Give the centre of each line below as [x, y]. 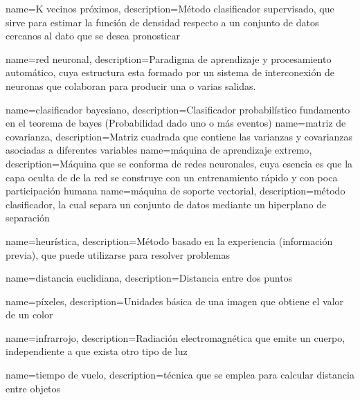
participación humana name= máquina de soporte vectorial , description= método [175, 191]
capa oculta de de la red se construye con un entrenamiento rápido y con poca [172, 177]
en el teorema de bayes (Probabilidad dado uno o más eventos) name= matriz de [176, 123]
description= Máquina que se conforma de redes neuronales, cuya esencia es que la [179, 163]
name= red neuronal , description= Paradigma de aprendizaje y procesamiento [169, 58]
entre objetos [33, 388]
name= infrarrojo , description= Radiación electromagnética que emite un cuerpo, [175, 337]
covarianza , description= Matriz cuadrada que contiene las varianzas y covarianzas [179, 136]
